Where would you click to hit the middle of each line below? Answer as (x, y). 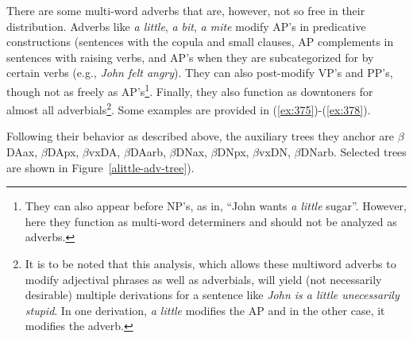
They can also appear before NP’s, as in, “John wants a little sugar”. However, (216, 206)
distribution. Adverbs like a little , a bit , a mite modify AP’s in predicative (186, 26)
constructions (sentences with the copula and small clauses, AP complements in (200, 42)
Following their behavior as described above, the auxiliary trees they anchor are (200, 136)
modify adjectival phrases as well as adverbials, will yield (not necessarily (203, 279)
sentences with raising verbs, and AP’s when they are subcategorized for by (190, 57)
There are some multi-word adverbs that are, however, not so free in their (186, 10)
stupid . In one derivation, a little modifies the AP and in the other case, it (205, 310)
